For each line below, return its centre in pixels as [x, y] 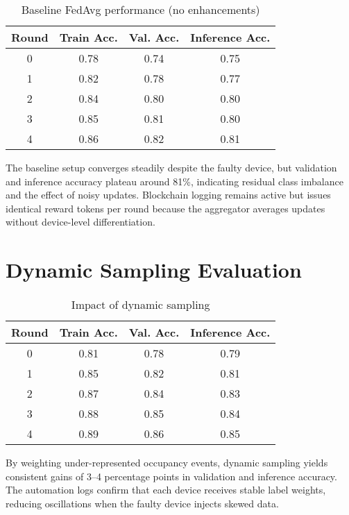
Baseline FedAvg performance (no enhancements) [141, 9]
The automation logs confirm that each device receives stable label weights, [166, 490]
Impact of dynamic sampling [141, 305]
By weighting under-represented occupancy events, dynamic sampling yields [167, 463]
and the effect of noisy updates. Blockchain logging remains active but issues [168, 195]
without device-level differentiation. [80, 222]
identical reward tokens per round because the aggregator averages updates [165, 208]
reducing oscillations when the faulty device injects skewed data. [142, 503]
